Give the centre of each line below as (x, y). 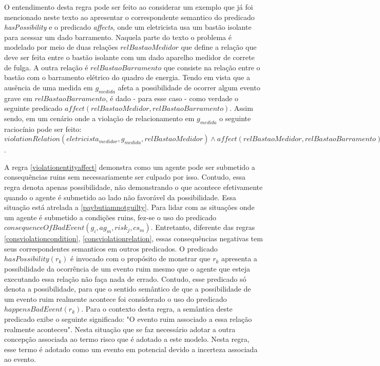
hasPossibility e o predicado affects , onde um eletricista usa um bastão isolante (128, 27)
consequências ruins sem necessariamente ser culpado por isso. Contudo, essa (125, 177)
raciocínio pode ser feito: (43, 129)
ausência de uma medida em (49, 87)
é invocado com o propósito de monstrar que (140, 258)
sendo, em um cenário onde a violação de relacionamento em (99, 118)
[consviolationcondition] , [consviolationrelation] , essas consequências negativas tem (134, 238)
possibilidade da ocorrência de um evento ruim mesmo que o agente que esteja (127, 269)
